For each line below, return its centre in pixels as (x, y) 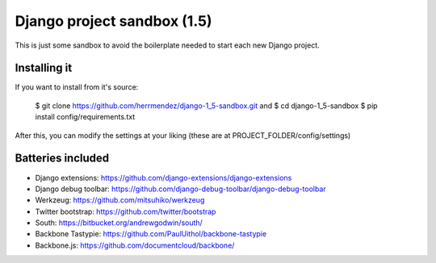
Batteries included (62, 159)
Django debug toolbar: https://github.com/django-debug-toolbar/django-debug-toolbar (180, 189)
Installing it (44, 68)
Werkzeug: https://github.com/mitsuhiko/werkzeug (120, 200)
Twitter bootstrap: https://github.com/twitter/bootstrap (126, 211)
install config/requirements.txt (85, 117)
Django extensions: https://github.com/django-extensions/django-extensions (163, 177)
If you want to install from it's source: (77, 87)
